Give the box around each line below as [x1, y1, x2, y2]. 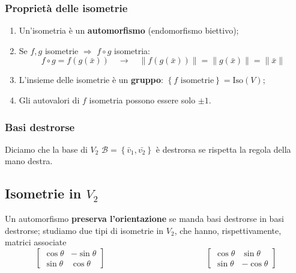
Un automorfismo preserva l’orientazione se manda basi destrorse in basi [5, 212, 284, 225]
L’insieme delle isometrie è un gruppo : [19, 73, 163, 86]
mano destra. [5, 155, 53, 167]
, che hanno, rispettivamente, [174, 224, 282, 236]
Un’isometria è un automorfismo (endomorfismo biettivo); [19, 24, 239, 37]
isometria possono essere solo [89, 94, 196, 106]
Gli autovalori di [19, 94, 80, 106]
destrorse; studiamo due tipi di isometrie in [5, 224, 164, 236]
